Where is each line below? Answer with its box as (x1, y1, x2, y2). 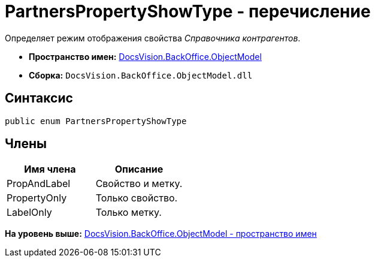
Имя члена (24, 163, 76, 176)
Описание (114, 163, 164, 176)
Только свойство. (95, 192, 178, 204)
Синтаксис (5, 91, 73, 106)
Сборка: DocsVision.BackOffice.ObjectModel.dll (29, 70, 253, 80)
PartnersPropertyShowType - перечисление (5, 1, 371, 22)
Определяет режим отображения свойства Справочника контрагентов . (5, 32, 301, 43)
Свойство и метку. (95, 177, 183, 190)
